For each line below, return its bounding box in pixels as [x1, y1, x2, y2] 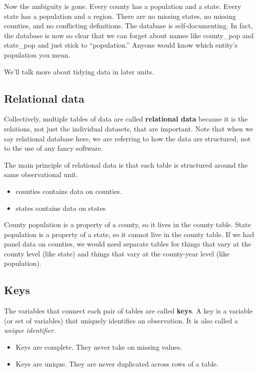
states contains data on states [15, 202, 106, 213]
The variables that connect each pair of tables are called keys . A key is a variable [4, 306, 253, 316]
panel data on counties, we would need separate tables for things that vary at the [4, 239, 252, 249]
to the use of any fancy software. [4, 143, 103, 153]
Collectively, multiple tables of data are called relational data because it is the [4, 114, 248, 124]
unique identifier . [4, 325, 56, 335]
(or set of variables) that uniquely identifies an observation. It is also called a [4, 315, 238, 325]
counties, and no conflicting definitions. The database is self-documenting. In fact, [4, 20, 253, 31]
